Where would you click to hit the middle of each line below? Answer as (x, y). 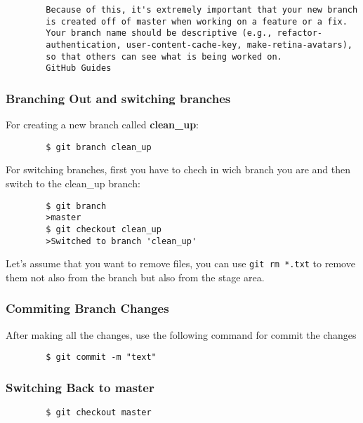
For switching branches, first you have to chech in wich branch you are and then (178, 169)
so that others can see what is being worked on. (164, 56)
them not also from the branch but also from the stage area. (135, 277)
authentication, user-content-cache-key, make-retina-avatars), (199, 45)
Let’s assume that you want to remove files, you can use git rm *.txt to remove (180, 263)
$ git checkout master (99, 413)
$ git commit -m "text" (101, 357)
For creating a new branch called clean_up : (102, 125)
